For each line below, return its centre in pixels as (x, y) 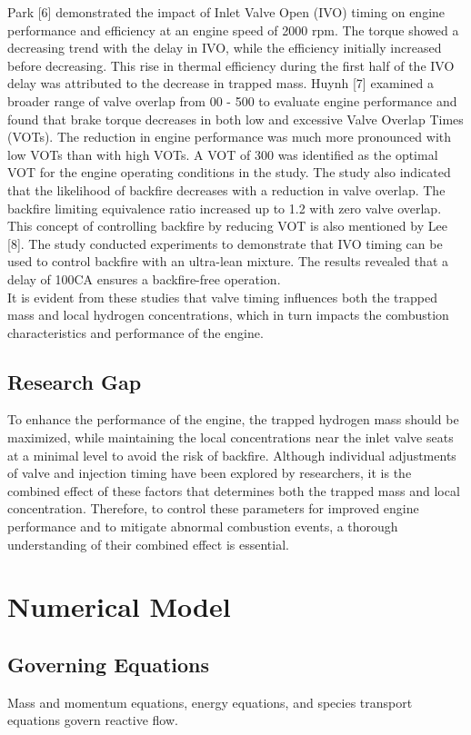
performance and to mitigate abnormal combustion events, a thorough (203, 526)
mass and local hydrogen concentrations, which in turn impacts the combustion (228, 315)
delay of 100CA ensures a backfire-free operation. (144, 278)
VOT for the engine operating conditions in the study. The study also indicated (229, 172)
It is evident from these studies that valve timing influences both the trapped (222, 297)
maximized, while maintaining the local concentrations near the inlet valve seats (230, 437)
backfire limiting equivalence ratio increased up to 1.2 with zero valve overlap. (225, 208)
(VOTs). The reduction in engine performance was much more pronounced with (230, 137)
